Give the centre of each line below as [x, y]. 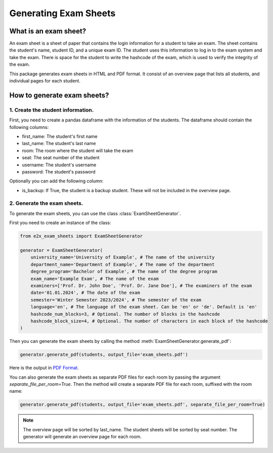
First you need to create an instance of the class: [60, 223]
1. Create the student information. [52, 110]
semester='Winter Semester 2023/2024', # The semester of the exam [116, 300]
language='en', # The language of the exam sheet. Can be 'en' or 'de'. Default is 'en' [144, 307]
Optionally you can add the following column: [56, 181]
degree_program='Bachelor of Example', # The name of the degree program [124, 271]
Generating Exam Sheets [62, 13]
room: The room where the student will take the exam [78, 150]
